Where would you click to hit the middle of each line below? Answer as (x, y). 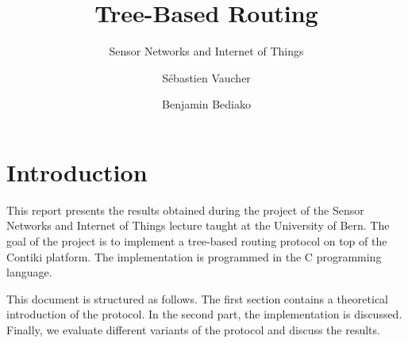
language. (29, 272)
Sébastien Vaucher (206, 77)
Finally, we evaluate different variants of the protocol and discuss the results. (193, 330)
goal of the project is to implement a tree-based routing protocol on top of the (197, 241)
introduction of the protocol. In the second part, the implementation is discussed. (204, 314)
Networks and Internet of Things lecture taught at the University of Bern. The (198, 225)
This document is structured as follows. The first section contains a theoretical (198, 298)
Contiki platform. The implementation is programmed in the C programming (194, 256)
